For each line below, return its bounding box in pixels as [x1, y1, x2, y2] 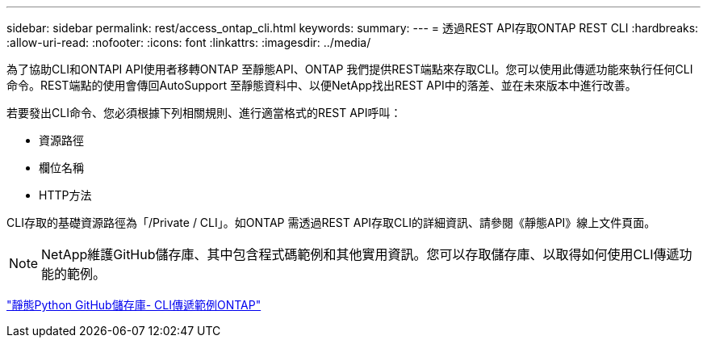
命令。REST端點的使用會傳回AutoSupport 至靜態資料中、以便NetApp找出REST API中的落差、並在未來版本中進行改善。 [6, 78, 637, 92]
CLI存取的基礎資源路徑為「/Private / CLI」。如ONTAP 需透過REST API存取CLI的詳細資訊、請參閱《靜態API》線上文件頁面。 [6, 216, 656, 229]
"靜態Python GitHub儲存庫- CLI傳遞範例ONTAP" [6, 298, 261, 312]
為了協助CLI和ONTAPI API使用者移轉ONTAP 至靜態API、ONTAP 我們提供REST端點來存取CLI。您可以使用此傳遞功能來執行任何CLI [6, 62, 693, 76]
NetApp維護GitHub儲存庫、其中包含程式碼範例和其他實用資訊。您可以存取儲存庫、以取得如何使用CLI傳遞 [41, 246, 680, 262]
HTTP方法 [39, 188, 92, 202]
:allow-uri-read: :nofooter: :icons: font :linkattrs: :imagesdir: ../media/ [6, 36, 371, 49]
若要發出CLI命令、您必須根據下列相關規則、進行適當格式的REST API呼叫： [6, 106, 402, 120]
